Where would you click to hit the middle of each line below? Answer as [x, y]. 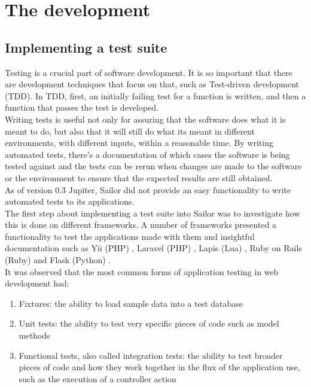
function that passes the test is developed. [82, 107]
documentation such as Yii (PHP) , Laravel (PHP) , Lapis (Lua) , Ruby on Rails [153, 248]
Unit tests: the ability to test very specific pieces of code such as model [149, 323]
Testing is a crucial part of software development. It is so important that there [149, 72]
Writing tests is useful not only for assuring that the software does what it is [145, 119]
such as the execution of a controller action [97, 378]
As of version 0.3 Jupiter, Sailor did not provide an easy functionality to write [148, 189]
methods [34, 335]
